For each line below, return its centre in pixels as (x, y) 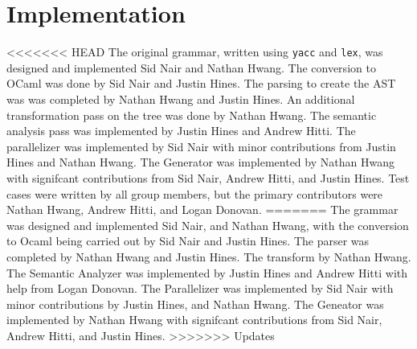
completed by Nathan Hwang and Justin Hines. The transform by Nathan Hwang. (209, 256)
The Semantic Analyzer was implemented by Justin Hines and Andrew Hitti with (207, 272)
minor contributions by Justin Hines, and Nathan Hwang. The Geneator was (195, 304)
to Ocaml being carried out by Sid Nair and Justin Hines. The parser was (188, 241)
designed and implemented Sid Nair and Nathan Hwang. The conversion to (191, 67)
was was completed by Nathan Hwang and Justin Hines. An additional (181, 99)
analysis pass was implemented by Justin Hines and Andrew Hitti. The (181, 131)
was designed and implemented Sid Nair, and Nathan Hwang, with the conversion (208, 225)
